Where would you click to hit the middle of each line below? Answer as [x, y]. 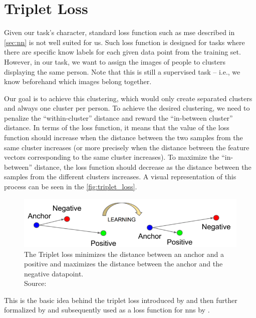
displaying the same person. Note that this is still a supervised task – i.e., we [122, 71]
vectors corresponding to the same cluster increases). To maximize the [112, 157]
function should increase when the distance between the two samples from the [123, 137]
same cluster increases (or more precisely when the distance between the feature [127, 147]
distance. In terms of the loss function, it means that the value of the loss [117, 127]
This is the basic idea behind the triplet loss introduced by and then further [121, 300]
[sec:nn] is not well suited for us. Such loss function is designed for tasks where [124, 42]
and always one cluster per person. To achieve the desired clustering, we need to [127, 108]
